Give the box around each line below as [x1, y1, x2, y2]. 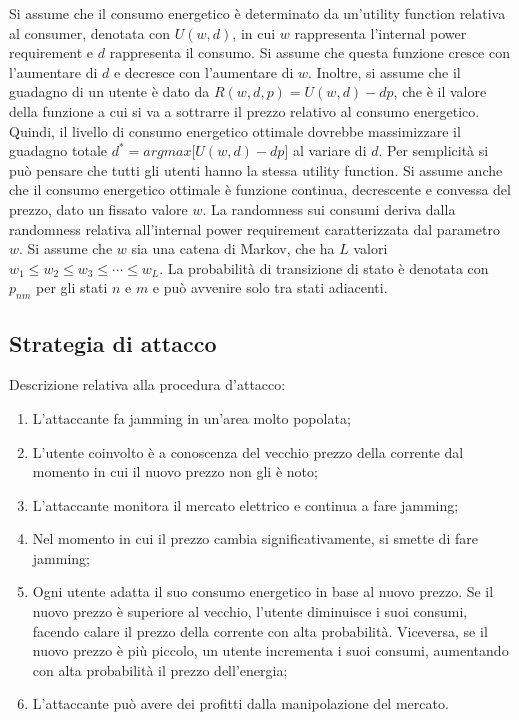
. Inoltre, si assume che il [308, 61, 461, 82]
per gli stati [35, 277, 108, 298]
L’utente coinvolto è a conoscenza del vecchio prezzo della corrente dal [32, 441, 464, 462]
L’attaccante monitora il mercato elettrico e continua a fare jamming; [32, 494, 459, 515]
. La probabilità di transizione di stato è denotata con [159, 257, 489, 278]
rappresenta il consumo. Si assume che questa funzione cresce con [109, 42, 510, 63]
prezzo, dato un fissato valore [9, 198, 188, 219]
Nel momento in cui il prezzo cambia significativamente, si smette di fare [32, 528, 478, 549]
